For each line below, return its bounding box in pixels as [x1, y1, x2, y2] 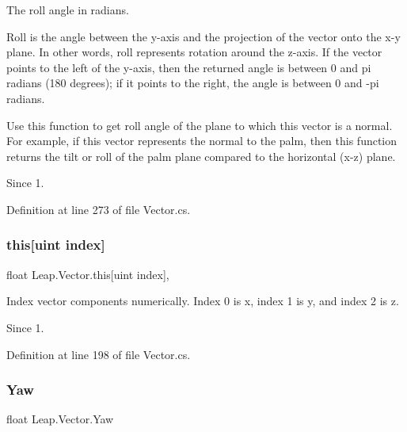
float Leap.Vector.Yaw [6, 411, 114, 427]
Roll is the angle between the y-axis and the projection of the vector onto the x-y [6, 28, 401, 44]
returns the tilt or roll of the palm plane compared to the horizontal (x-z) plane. [6, 147, 396, 164]
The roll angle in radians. [6, 2, 129, 17]
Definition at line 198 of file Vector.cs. [6, 346, 191, 362]
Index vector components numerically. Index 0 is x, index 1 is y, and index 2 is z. [6, 292, 399, 309]
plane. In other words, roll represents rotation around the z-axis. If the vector [6, 44, 382, 60]
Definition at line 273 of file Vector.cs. [6, 201, 191, 217]
